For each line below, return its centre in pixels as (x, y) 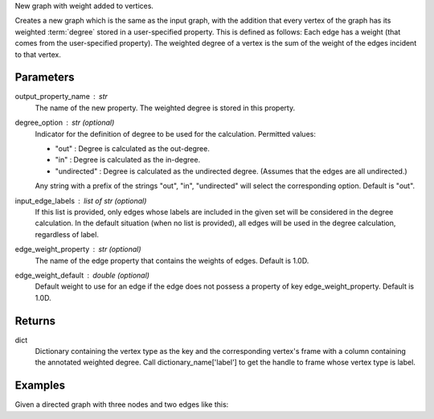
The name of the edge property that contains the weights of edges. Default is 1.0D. (172, 261)
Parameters (45, 78)
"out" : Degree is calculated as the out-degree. (133, 149)
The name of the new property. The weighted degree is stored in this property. (165, 108)
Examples (40, 386)
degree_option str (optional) (65, 123)
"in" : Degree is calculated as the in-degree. (128, 160)
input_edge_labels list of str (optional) (81, 200)
